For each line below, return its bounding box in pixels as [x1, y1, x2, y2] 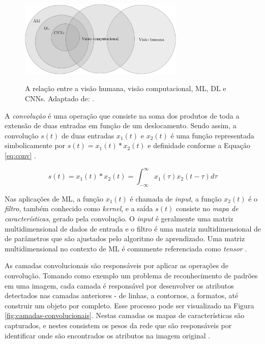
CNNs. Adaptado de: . [25, 93, 95, 103]
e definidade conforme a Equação [148, 140, 251, 151]
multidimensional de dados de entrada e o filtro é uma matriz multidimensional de [5, 223, 261, 234]
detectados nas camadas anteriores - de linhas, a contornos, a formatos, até [5, 290, 239, 301]
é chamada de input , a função [130, 193, 222, 204]
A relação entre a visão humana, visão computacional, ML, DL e [25, 83, 226, 94]
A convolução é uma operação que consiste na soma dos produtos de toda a [5, 110, 240, 121]
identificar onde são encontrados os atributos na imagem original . [5, 330, 211, 340]
